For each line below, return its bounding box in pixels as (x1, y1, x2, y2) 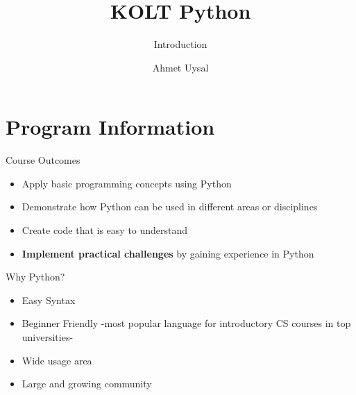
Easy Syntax (22, 292, 76, 307)
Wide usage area (22, 353, 92, 367)
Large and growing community (22, 376, 152, 391)
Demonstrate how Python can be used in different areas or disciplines (22, 199, 318, 214)
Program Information (6, 112, 215, 141)
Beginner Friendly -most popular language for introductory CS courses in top (22, 316, 351, 330)
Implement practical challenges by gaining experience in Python (22, 246, 314, 260)
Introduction (153, 37, 207, 51)
